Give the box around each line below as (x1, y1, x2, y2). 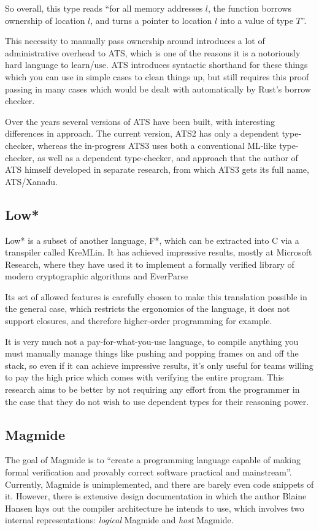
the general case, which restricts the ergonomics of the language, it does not (5, 302, 290, 315)
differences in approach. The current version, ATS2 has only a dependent (5, 127, 279, 140)
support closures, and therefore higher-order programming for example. (5, 314, 272, 327)
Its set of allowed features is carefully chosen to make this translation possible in (5, 290, 307, 303)
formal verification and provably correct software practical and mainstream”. (5, 466, 292, 479)
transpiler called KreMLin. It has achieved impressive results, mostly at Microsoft (5, 246, 312, 259)
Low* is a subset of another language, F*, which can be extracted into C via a (5, 233, 299, 246)
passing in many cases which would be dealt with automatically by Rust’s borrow (5, 82, 311, 95)
